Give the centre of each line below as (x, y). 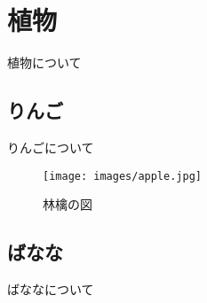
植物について (44, 62)
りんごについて (51, 147)
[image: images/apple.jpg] (122, 176)
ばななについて (51, 288)
